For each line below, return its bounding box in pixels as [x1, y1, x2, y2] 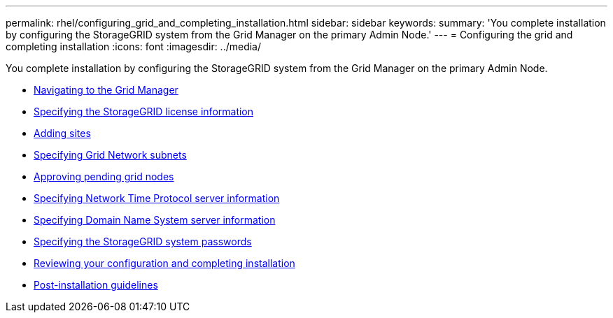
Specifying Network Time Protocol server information [34, 192, 280, 204]
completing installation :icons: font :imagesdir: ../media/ [6, 41, 262, 52]
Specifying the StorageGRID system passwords [34, 236, 252, 247]
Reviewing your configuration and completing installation [34, 257, 295, 269]
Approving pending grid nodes [34, 171, 174, 182]
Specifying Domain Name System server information [34, 214, 276, 226]
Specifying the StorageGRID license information [34, 106, 254, 117]
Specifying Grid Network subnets [34, 149, 187, 161]
